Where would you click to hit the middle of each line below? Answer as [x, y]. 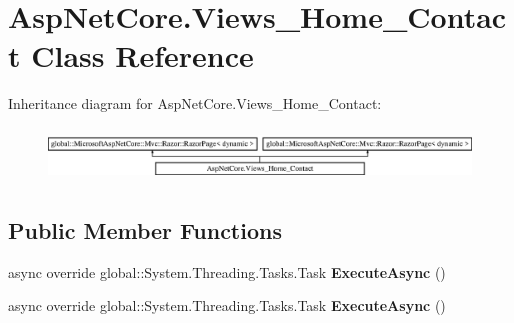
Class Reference [142, 55]
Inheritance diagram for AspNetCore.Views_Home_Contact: [195, 103]
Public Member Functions [145, 230]
